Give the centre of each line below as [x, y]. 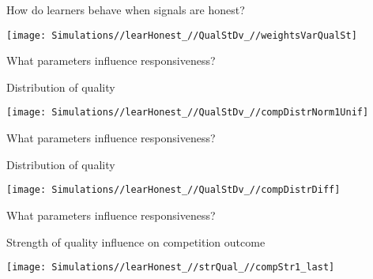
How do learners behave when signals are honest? [126, 9]
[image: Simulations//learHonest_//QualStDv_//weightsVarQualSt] [182, 35]
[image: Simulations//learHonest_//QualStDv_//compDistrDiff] [173, 190]
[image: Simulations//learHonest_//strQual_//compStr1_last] [171, 268]
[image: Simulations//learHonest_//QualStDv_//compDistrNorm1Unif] [188, 113]
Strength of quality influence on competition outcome [136, 241]
